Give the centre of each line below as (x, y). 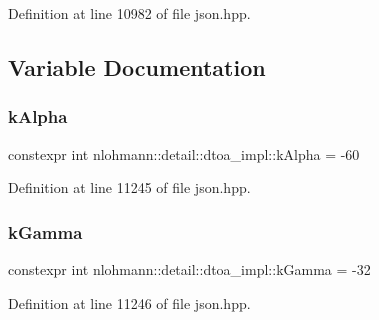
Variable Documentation (137, 66)
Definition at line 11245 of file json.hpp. (129, 187)
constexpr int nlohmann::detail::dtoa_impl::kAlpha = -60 (184, 153)
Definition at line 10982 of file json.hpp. (129, 13)
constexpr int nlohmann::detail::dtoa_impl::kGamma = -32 (189, 269)
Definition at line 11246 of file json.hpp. (129, 302)
